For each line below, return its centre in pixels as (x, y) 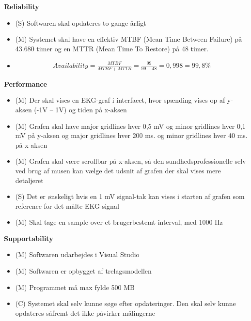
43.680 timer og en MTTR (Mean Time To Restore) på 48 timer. (112, 48)
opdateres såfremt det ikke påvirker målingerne (85, 313)
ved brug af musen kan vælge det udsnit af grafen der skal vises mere (118, 170)
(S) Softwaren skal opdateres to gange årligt (81, 23)
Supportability (29, 238)
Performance (25, 84)
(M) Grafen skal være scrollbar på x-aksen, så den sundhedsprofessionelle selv (131, 161)
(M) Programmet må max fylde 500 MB (75, 287)
